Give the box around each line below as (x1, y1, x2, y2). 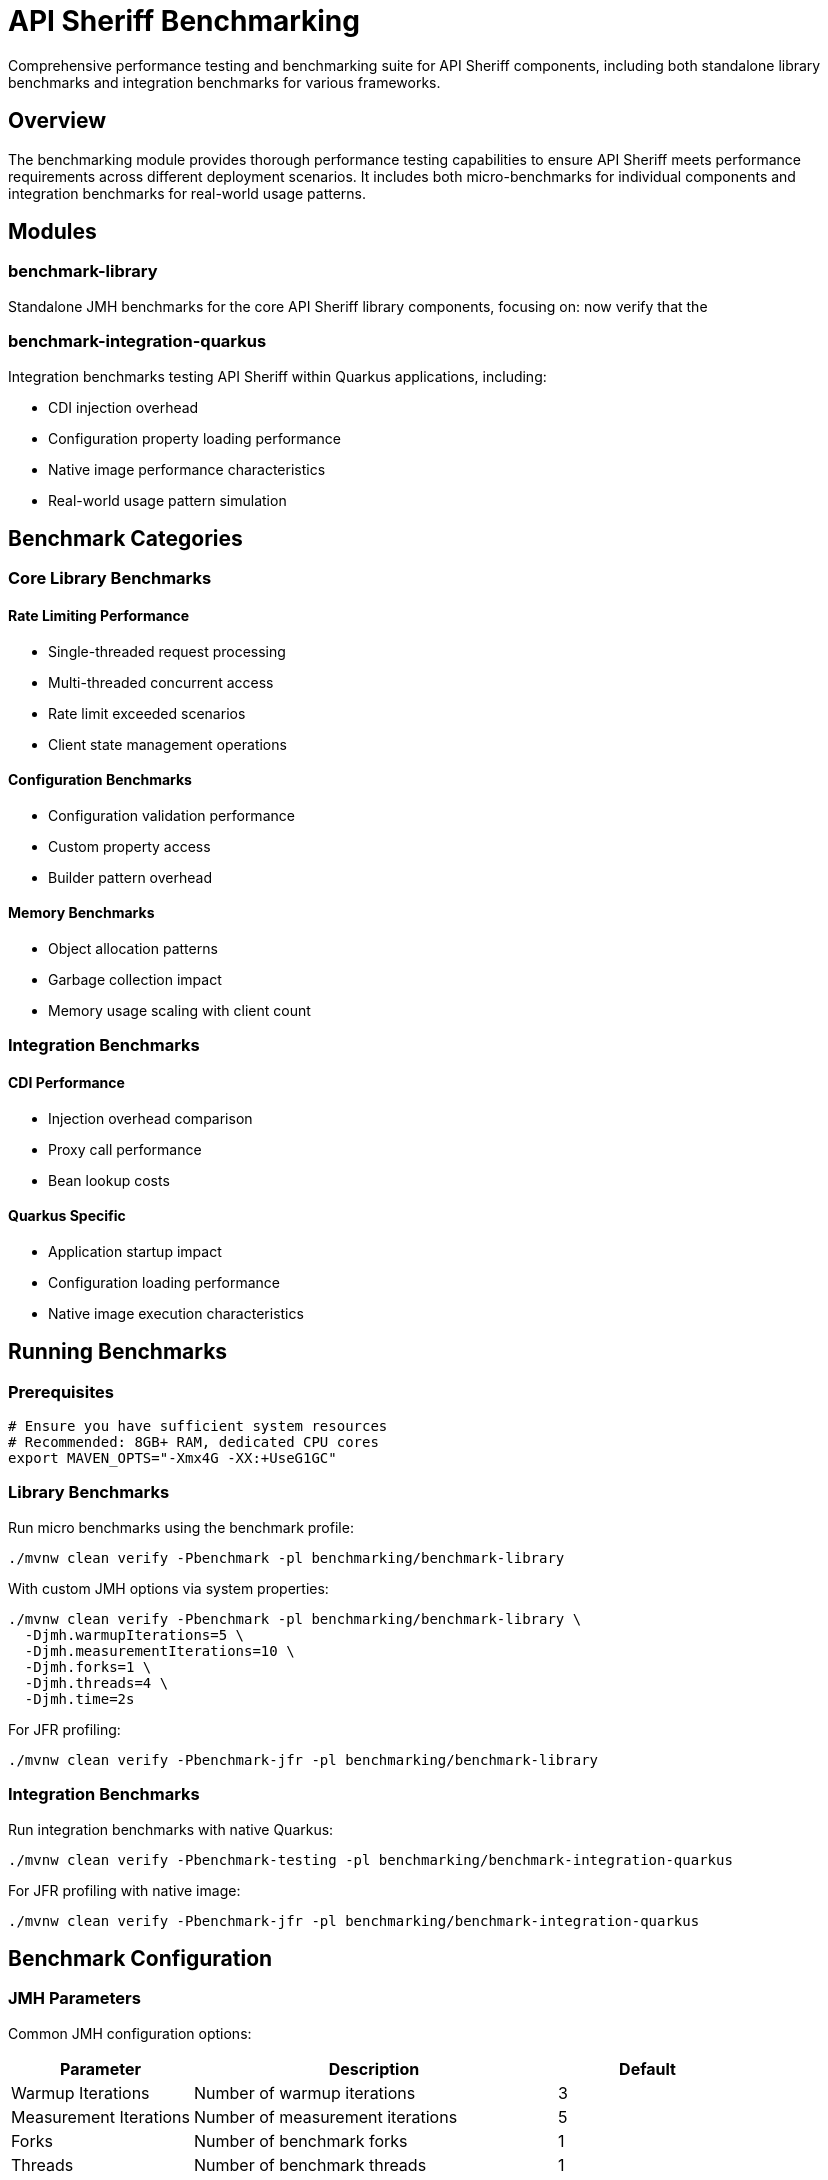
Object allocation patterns (48, 940, 218, 958)
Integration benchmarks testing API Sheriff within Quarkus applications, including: (8, 367, 547, 385)
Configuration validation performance (48, 806, 295, 824)
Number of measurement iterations (194, 2106, 458, 2127)
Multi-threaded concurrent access (48, 673, 274, 691)
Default (619, 2058, 676, 2079)
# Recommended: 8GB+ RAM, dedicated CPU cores (8, 1434, 379, 1451)
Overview (8, 108, 107, 134)
